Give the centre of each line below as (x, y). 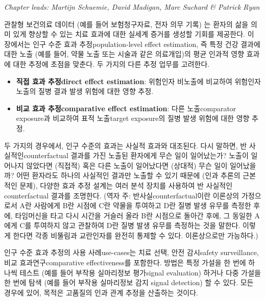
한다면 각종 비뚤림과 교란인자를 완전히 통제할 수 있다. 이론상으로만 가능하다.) (136, 235)
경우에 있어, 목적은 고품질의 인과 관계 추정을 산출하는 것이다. (101, 292)
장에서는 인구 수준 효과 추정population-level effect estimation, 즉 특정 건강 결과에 (132, 44)
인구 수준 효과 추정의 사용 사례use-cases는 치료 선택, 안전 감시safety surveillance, (131, 252)
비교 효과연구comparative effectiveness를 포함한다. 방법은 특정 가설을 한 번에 (125, 262)
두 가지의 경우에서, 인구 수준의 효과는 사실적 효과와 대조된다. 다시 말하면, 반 (126, 145)
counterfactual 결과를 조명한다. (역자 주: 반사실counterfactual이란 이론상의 (122, 195)
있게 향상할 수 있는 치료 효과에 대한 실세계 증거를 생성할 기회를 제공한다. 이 (134, 34)
